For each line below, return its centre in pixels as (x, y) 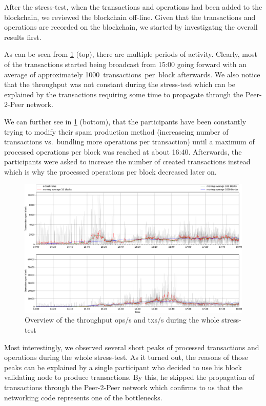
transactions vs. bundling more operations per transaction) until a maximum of (129, 142)
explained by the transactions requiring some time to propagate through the (124, 94)
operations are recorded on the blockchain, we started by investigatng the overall (131, 27)
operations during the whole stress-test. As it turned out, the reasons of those (126, 357)
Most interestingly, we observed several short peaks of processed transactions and (132, 347)
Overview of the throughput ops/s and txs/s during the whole (122, 320)
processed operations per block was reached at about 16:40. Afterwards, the (123, 151)
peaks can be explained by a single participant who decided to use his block (123, 367)
